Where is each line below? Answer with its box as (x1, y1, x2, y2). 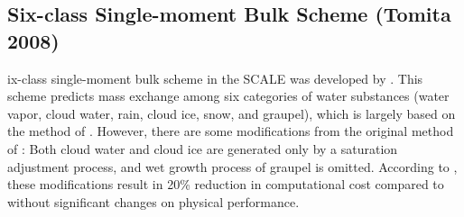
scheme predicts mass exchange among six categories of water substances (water (7, 86, 450, 105)
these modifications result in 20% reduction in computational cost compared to (7, 175, 444, 194)
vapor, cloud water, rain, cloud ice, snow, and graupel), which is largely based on (7, 104, 456, 122)
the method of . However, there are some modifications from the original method (7, 122, 454, 140)
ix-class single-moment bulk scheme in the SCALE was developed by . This (7, 68, 423, 87)
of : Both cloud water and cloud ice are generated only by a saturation (7, 139, 398, 158)
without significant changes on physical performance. (7, 192, 300, 211)
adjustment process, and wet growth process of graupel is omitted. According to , (7, 157, 458, 176)
